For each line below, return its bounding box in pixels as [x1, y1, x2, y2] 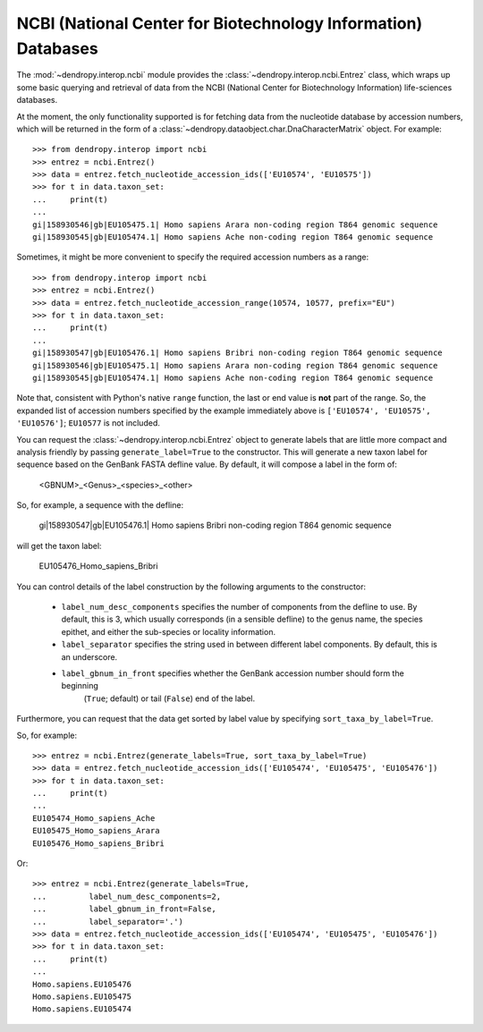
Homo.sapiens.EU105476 [32, 979, 132, 989]
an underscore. [61, 651, 118, 662]
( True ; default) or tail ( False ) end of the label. [83, 693, 256, 704]
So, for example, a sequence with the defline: [16, 500, 183, 511]
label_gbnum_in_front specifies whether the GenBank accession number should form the [61, 667, 404, 679]
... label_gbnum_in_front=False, [32, 904, 216, 914]
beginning [61, 681, 98, 691]
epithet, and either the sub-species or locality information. [61, 626, 276, 637]
